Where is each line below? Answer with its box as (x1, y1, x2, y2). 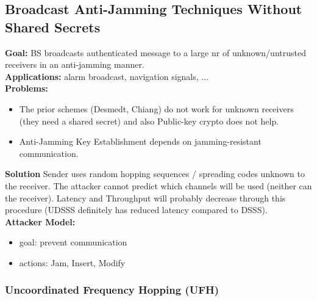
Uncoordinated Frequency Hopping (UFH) (5, 282, 219, 297)
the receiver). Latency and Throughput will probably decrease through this (5, 191, 286, 204)
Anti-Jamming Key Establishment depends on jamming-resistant (19, 135, 262, 148)
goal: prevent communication (19, 236, 127, 248)
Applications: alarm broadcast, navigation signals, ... (5, 70, 208, 82)
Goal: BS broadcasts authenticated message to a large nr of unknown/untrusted (5, 46, 306, 59)
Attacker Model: (5, 215, 76, 228)
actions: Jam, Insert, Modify (19, 256, 126, 269)
